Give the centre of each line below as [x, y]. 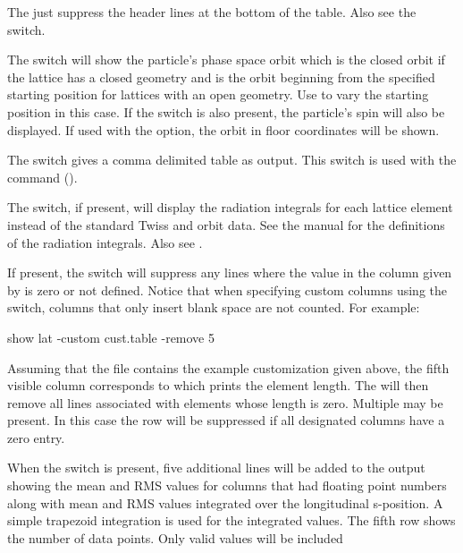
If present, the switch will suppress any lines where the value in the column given [230, 272]
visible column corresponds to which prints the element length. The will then [218, 385]
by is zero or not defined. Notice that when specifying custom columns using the [227, 289]
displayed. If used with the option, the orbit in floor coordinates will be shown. [223, 129]
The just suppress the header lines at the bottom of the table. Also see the [212, 12]
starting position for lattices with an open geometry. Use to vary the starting [218, 94]
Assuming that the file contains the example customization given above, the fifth [228, 367]
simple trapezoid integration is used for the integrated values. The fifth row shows [231, 520]
